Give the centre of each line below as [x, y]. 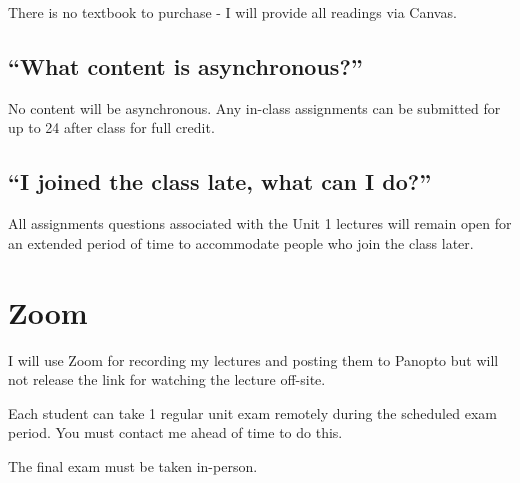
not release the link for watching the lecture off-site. [167, 379]
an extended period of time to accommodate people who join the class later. [241, 242]
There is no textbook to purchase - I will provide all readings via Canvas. [232, 12]
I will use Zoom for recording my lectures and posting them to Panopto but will [253, 359]
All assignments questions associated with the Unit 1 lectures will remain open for [260, 223]
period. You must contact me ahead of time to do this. [175, 432]
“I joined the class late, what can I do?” [220, 181]
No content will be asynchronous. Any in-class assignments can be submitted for [254, 107]
